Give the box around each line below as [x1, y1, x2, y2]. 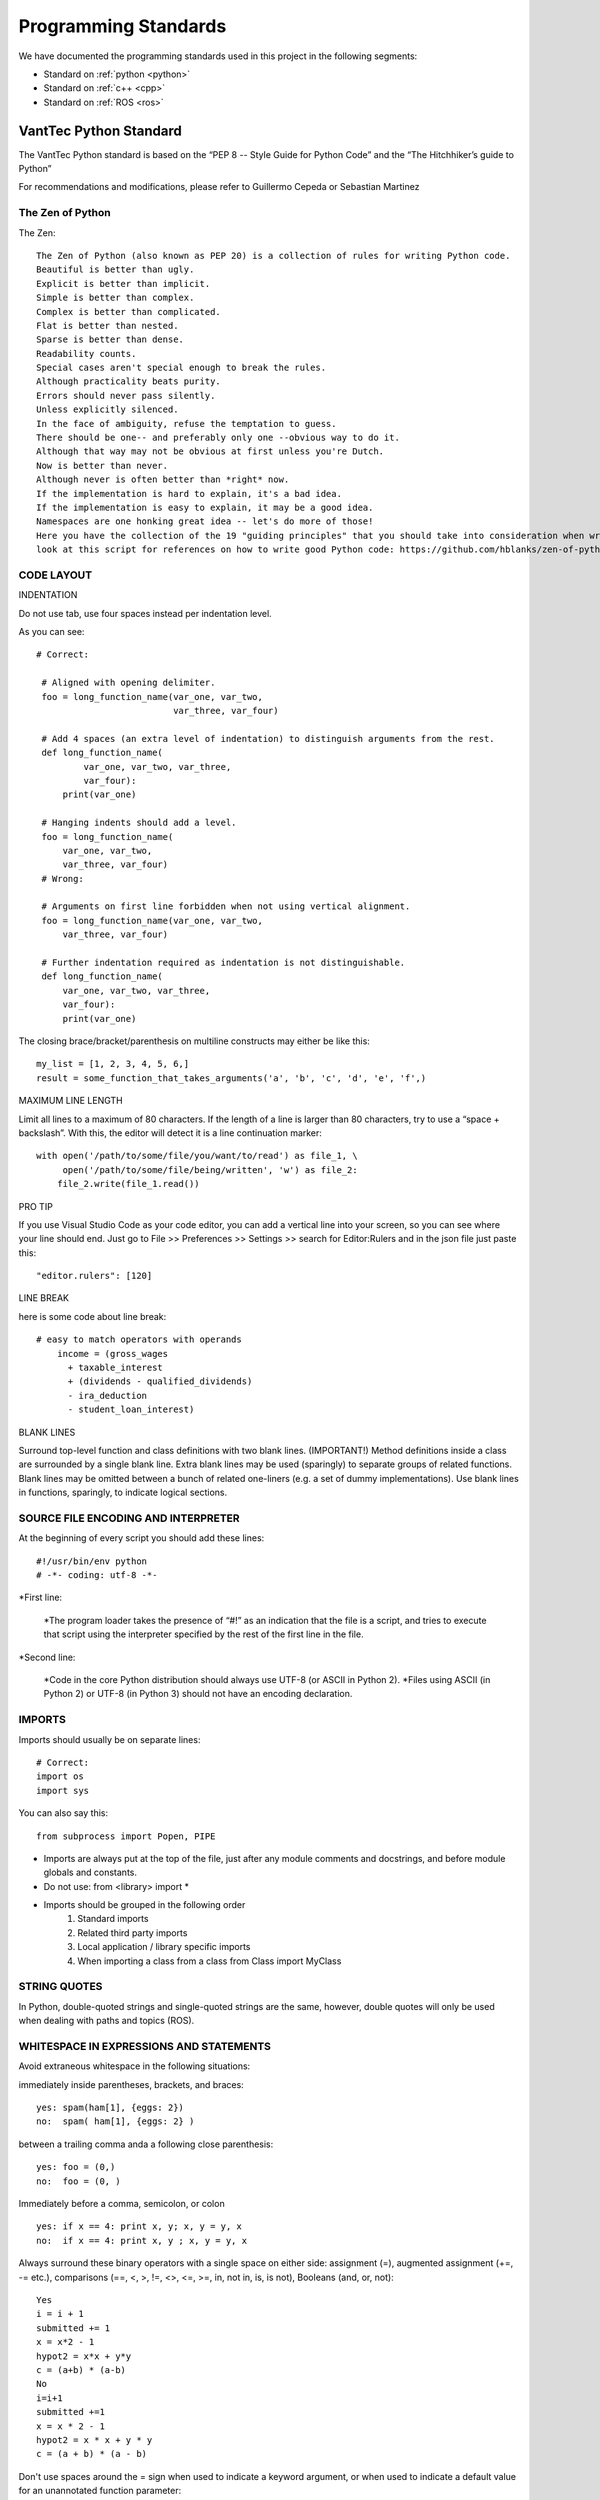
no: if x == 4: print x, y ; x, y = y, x [36, 2235, 248, 2246]
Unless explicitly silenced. [36, 404, 179, 415]
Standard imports [77, 1913, 149, 1925]
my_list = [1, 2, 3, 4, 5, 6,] [36, 1058, 190, 1070]
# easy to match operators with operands [36, 1334, 242, 1345]
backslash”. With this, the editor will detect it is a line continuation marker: [18, 1126, 322, 1139]
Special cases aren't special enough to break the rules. [36, 362, 327, 374]
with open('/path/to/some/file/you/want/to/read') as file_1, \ [36, 1150, 359, 1162]
